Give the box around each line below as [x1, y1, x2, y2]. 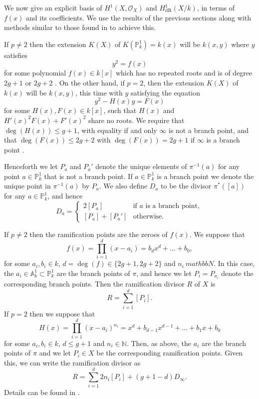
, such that [103, 105, 137, 115]
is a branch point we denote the [157, 170, 254, 181]
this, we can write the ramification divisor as [4, 357, 141, 367]
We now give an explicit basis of [4, 2, 102, 12]
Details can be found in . [4, 387, 80, 397]
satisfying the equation [131, 87, 201, 97]
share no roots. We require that [88, 114, 185, 125]
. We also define [99, 180, 148, 191]
